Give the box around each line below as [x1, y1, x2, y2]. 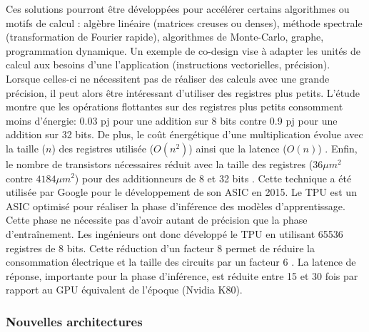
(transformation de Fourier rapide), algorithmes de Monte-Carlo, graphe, [6, 29, 324, 44]
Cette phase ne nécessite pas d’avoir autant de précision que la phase [6, 212, 308, 227]
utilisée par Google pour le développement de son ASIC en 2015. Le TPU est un [6, 185, 357, 199]
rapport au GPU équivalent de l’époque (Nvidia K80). [6, 282, 243, 297]
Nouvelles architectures [6, 312, 143, 330]
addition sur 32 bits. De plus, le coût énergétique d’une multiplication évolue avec [6, 127, 363, 142]
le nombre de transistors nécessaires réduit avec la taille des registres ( [6, 156, 313, 171]
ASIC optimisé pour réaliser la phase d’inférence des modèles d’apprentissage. [6, 198, 345, 213]
